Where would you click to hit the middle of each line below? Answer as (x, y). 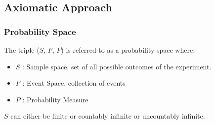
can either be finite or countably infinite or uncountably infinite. (108, 116)
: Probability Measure (55, 99)
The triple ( (22, 50)
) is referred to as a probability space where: (128, 50)
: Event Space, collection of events (74, 83)
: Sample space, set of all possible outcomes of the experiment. (117, 66)
